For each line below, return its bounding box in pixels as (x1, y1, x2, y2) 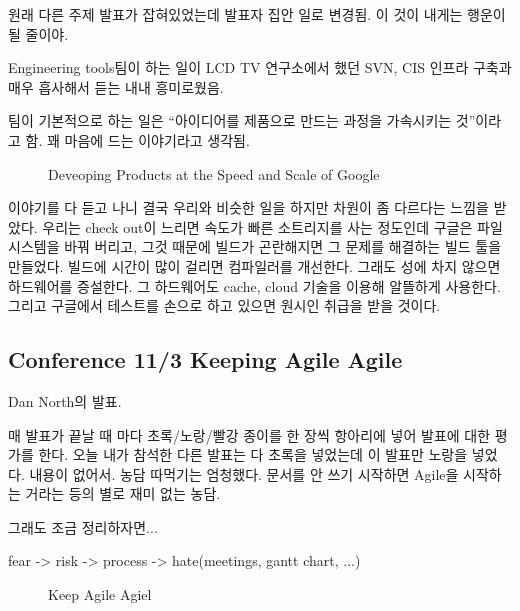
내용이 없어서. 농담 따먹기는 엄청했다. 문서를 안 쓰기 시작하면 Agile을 (29, 463, 459, 484)
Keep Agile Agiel (48, 584, 152, 605)
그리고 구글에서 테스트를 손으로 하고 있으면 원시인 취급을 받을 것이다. (8, 295, 441, 316)
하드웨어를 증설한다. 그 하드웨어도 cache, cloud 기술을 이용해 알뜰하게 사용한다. (8, 275, 501, 296)
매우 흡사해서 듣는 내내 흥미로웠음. (8, 76, 224, 97)
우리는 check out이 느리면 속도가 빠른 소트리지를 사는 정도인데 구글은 (42, 216, 473, 237)
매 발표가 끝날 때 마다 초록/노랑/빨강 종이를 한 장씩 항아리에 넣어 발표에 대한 (8, 424, 491, 445)
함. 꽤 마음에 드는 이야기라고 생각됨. (25, 129, 250, 150)
